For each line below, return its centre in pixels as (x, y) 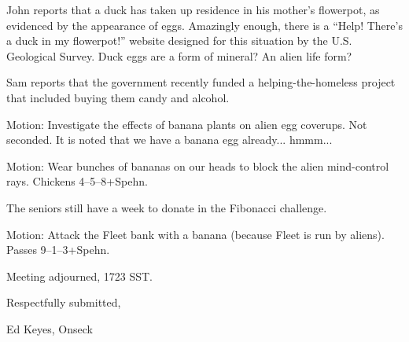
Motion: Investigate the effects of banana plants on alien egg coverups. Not (187, 124)
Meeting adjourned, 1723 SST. (79, 276)
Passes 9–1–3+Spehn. (58, 250)
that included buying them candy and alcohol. (118, 97)
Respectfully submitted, (64, 302)
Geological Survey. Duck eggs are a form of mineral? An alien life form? (179, 55)
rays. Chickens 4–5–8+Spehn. (77, 181)
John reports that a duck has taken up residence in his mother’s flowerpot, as (193, 9)
